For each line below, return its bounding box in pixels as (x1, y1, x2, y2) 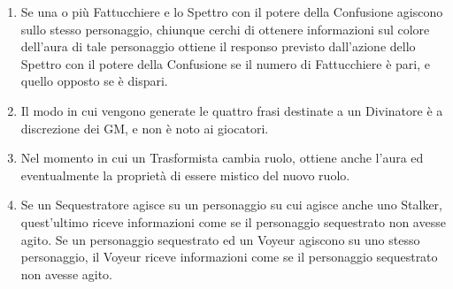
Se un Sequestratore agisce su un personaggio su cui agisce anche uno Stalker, (20, 195, 443, 214)
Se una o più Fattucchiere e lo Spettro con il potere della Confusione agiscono (20, 3, 443, 20)
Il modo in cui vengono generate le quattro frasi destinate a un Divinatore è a (20, 101, 443, 119)
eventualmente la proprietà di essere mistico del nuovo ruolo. (20, 165, 350, 184)
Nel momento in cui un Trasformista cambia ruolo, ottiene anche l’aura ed (20, 148, 424, 167)
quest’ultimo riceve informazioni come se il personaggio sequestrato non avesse (20, 212, 446, 231)
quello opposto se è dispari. (20, 72, 168, 90)
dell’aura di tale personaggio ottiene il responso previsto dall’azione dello (20, 37, 416, 56)
